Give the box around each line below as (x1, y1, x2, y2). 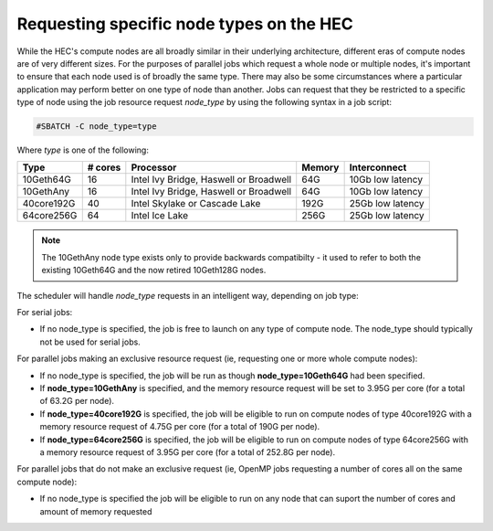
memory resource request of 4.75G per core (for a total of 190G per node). (39, 421, 320, 432)
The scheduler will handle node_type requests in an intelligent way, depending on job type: (16, 290, 360, 301)
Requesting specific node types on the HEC (16, 14, 353, 34)
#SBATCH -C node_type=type (36, 122, 157, 132)
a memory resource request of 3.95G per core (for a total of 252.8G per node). (39, 446, 336, 457)
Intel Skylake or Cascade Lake (131, 197, 261, 210)
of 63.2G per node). (39, 396, 114, 407)
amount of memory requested (39, 505, 152, 516)
